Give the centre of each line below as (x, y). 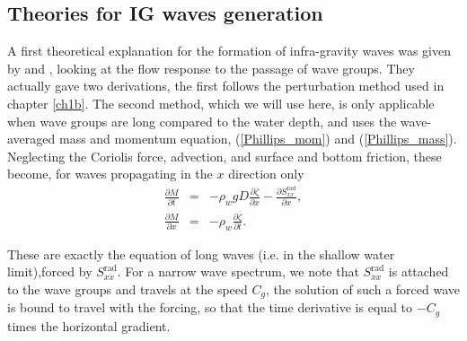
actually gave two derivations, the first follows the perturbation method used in (226, 86)
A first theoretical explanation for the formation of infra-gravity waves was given (229, 51)
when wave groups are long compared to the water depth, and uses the (202, 121)
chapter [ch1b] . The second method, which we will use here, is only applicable (221, 103)
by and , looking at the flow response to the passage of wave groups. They (211, 68)
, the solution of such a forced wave (362, 289)
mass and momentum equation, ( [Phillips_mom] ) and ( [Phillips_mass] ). (258, 139)
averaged (31, 139)
